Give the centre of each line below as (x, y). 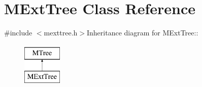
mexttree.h (61, 33)
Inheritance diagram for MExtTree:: (142, 33)
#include (18, 33)
